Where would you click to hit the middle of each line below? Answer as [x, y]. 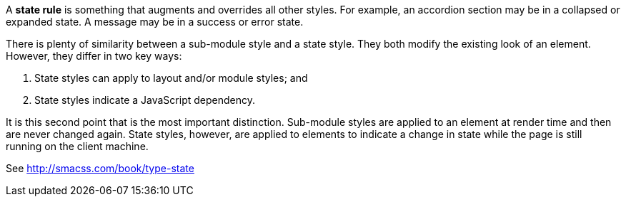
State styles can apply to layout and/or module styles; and [171, 78]
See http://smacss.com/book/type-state [100, 168]
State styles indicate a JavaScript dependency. [145, 100]
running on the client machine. [77, 146]
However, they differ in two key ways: [94, 56]
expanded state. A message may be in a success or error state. [155, 22]
